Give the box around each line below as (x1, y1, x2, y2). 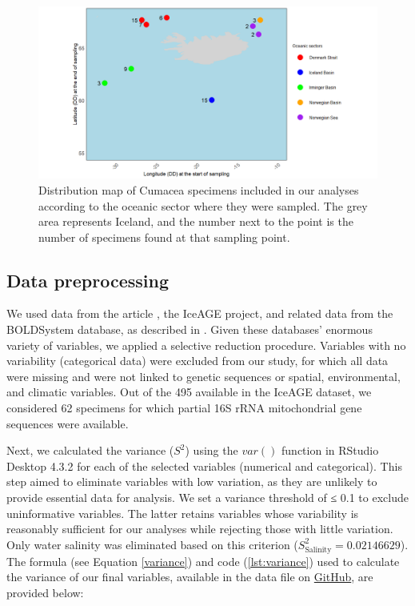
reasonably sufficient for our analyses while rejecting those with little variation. (6, 520, 393, 537)
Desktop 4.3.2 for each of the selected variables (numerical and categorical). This (6, 457, 402, 474)
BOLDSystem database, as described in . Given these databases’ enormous (6, 321, 373, 338)
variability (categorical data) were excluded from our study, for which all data (6, 352, 389, 369)
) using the (185, 442, 238, 459)
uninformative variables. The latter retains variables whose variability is (6, 504, 359, 521)
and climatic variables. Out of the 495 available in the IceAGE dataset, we (6, 383, 372, 400)
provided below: (6, 584, 84, 600)
